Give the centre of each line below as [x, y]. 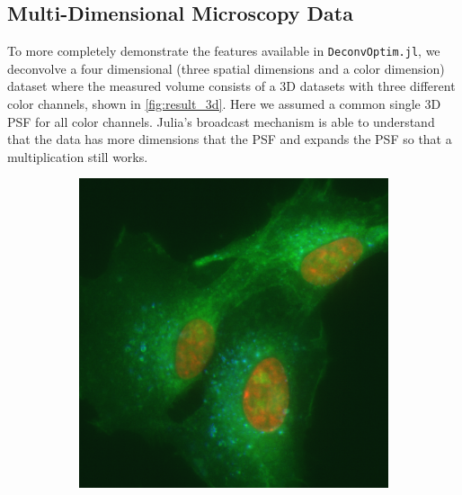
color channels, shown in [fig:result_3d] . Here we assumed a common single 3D [224, 104]
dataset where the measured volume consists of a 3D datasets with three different [231, 86]
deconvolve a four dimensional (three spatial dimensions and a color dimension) [226, 68]
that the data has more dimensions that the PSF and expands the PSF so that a [230, 139]
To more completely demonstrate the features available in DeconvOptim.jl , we [224, 51]
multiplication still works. [78, 156]
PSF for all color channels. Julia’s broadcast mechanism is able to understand [221, 121]
